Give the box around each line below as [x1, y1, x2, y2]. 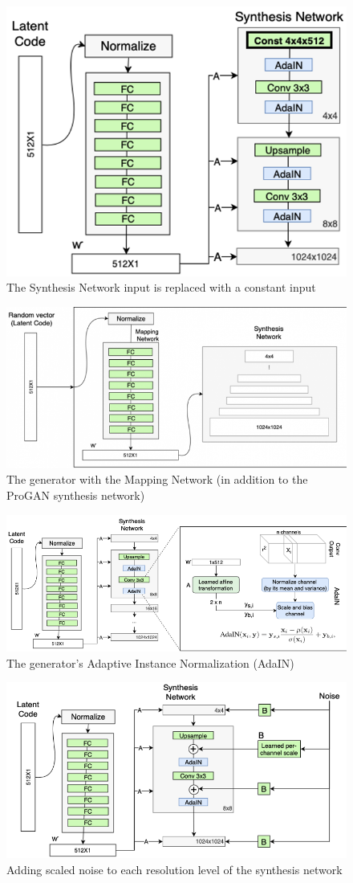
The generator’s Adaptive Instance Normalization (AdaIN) [6, 654, 294, 671]
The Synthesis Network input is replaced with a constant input [6, 279, 316, 296]
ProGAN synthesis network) [6, 487, 145, 504]
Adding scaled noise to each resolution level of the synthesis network [6, 861, 343, 877]
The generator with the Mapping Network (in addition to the [6, 471, 308, 488]
